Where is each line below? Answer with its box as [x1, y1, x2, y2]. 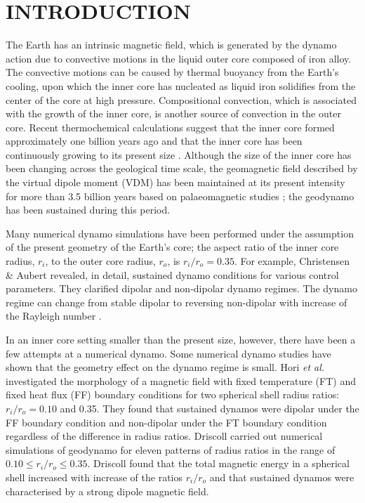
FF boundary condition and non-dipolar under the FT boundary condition [6, 414, 327, 429]
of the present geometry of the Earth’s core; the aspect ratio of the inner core [6, 240, 339, 254]
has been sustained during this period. [6, 202, 171, 217]
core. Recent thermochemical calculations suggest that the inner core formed [6, 119, 335, 134]
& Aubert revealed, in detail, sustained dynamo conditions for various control [6, 267, 339, 282]
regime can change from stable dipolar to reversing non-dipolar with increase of [6, 294, 347, 309]
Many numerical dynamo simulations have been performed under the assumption [6, 226, 354, 240]
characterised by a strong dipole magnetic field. [6, 483, 209, 498]
